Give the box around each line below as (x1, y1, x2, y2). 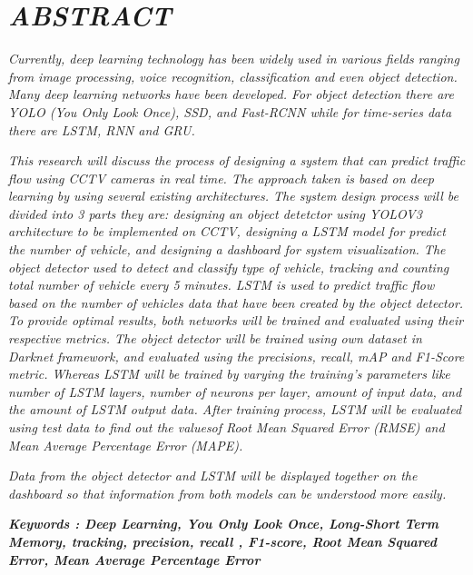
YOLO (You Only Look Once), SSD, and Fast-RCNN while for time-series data (8, 102, 452, 121)
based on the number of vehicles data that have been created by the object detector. (8, 292, 464, 312)
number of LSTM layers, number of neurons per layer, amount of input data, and (8, 382, 462, 401)
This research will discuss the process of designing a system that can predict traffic (8, 151, 466, 170)
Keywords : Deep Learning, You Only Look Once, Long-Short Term (8, 514, 439, 533)
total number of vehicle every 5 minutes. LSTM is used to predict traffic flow (8, 275, 435, 294)
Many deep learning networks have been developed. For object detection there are (8, 84, 454, 104)
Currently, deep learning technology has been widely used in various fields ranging (8, 49, 459, 68)
